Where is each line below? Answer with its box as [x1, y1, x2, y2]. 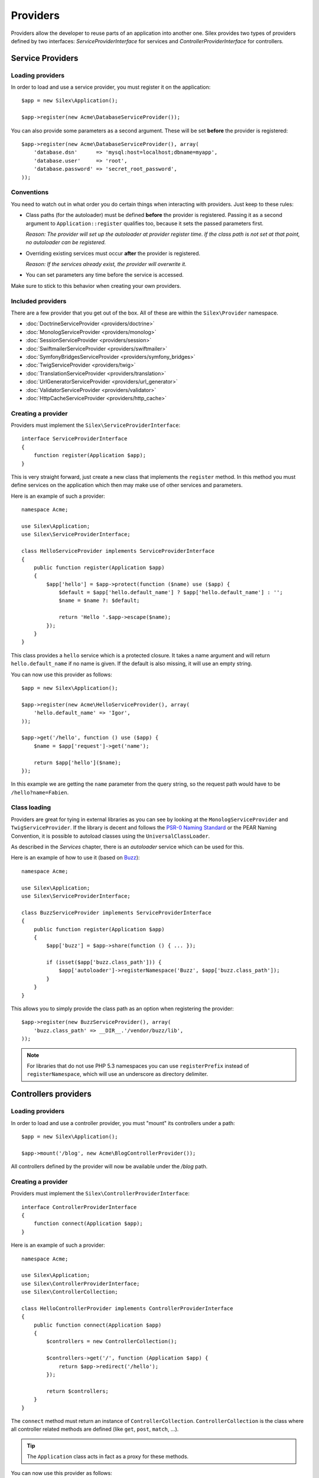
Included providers [11, 297, 67, 305]
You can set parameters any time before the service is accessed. [25, 271, 184, 278]
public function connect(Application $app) [33, 1321, 162, 1328]
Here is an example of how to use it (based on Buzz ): [11, 854, 140, 861]
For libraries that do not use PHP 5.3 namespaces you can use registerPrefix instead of [27, 1062, 249, 1069]
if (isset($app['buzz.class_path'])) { [46, 959, 162, 966]
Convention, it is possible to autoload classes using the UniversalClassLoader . [11, 832, 210, 840]
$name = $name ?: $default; [58, 597, 140, 604]
